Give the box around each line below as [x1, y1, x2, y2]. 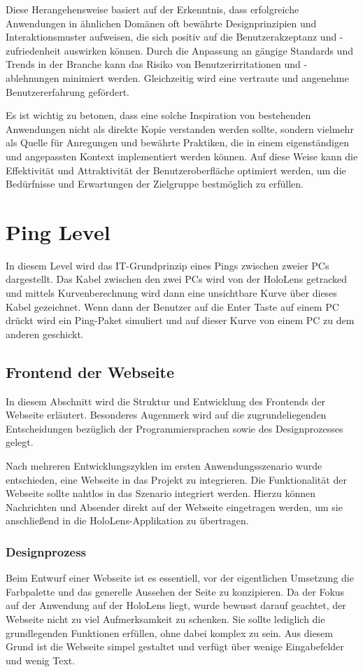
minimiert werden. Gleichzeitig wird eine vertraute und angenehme [62, 70, 349, 85]
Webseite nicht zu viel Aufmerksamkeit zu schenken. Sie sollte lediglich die [6, 611, 325, 626]
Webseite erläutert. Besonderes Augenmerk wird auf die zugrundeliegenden [6, 407, 327, 422]
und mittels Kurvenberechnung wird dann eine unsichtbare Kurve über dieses [6, 286, 337, 300]
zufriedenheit [6, 43, 62, 57]
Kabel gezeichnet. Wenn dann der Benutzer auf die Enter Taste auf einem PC [6, 299, 339, 314]
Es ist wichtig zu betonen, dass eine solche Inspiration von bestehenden [6, 108, 311, 122]
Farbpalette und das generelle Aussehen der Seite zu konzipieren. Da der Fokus [6, 584, 345, 598]
